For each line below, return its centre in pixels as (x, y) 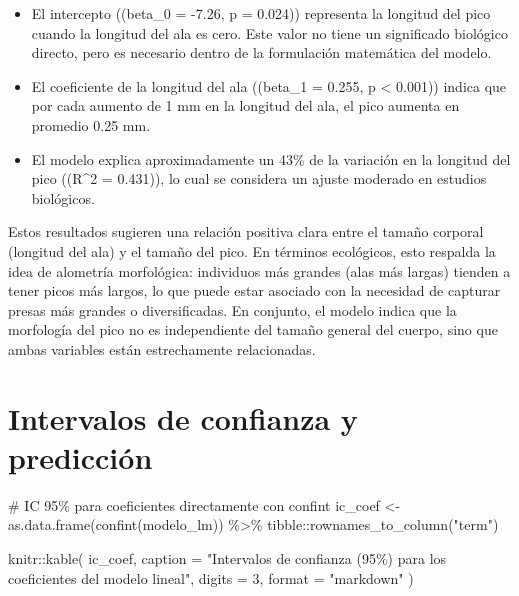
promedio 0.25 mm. (91, 124)
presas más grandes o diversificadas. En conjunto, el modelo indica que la (232, 309)
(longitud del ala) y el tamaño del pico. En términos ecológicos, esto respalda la (252, 250)
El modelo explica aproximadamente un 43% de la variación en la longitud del (271, 158)
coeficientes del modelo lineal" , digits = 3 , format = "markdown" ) (211, 577)
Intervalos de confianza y (183, 417)
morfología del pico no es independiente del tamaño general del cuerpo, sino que (253, 329)
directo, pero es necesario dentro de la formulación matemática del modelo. (261, 52)
